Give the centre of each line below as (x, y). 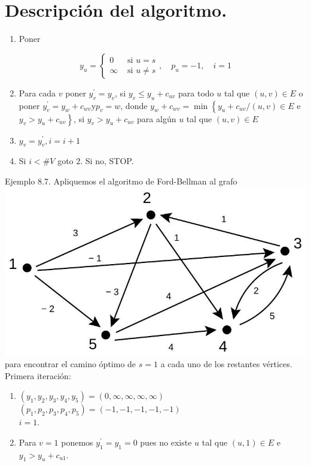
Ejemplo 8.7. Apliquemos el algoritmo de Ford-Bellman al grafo (121, 181)
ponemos (77, 442)
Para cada (37, 93)
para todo (196, 93)
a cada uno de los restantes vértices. (226, 364)
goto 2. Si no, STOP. (96, 161)
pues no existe (166, 442)
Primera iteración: (38, 375)
